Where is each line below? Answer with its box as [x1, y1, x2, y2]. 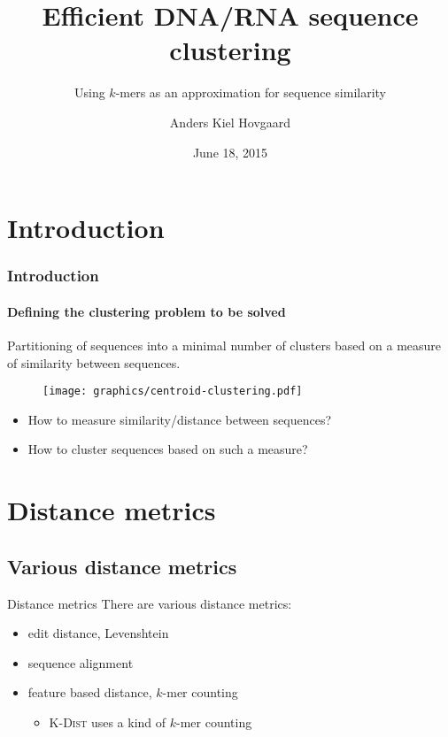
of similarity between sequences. [7, 353, 181, 372]
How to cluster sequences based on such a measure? [27, 440, 308, 458]
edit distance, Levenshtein [27, 624, 169, 642]
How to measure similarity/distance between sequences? [27, 410, 332, 428]
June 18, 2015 [192, 142, 268, 161]
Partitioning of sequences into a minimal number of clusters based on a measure [7, 335, 442, 354]
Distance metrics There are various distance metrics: [7, 594, 292, 612]
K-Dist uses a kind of [49, 712, 166, 731]
